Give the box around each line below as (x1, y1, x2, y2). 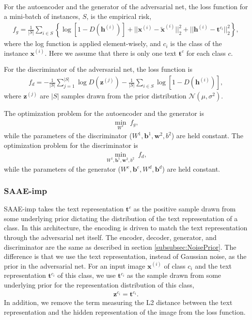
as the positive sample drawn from (133, 204, 236, 214)
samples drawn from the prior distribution (61, 91, 187, 101)
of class (164, 260, 186, 271)
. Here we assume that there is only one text (45, 48, 177, 58)
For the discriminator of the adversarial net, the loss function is (4, 64, 192, 74)
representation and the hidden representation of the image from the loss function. (4, 306, 246, 317)
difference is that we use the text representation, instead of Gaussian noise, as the (4, 251, 247, 261)
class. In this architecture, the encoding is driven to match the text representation (4, 223, 248, 233)
